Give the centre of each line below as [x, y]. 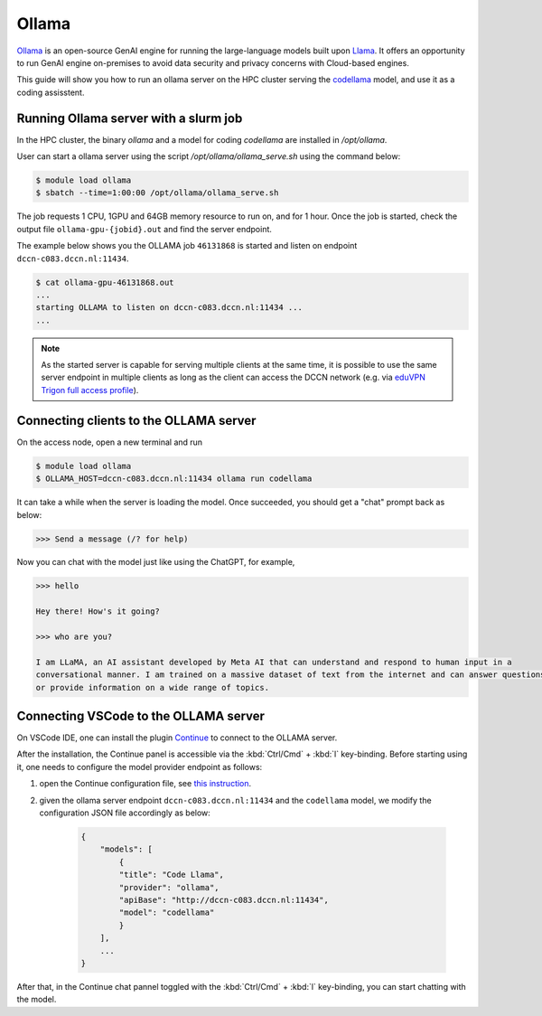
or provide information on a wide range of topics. [153, 687]
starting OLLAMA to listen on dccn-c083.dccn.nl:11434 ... [169, 308]
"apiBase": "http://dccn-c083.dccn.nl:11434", [224, 900]
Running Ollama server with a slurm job [130, 118]
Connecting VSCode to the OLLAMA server [141, 716]
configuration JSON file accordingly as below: [125, 813]
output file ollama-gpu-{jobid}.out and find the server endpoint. [145, 229]
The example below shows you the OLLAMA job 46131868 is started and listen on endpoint [187, 246]
